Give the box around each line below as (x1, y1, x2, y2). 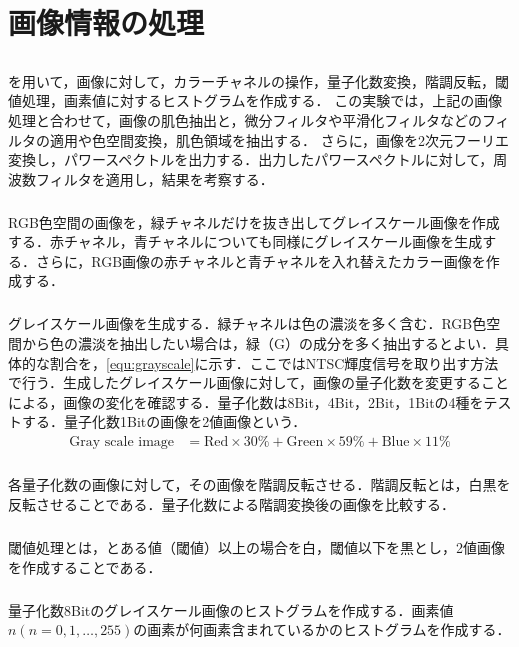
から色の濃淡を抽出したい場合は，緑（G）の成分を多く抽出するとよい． (21, 333, 495, 354)
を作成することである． (8, 556, 162, 577)
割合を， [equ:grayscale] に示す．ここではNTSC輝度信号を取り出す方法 (49, 352, 499, 373)
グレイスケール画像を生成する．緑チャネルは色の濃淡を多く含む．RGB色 (8, 313, 487, 334)
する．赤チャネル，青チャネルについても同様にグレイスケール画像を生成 (8, 231, 483, 252)
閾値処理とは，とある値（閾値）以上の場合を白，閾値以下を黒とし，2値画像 (8, 536, 505, 557)
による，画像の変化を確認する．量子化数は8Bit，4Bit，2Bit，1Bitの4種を (8, 391, 484, 412)
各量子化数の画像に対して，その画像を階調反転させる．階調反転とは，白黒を (8, 474, 511, 495)
